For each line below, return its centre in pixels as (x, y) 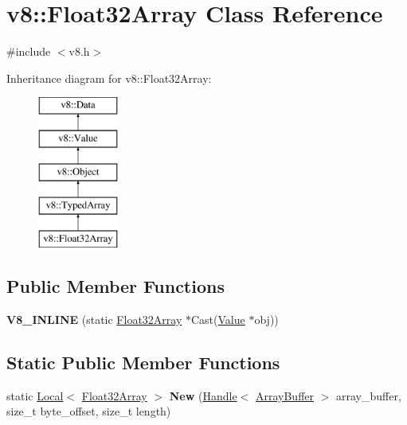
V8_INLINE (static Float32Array (94, 320)
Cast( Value (218, 320)
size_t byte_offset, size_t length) (89, 411)
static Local (35, 395)
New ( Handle (203, 395)
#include (29, 51)
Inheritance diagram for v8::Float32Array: (109, 78)
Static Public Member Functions (143, 363)
